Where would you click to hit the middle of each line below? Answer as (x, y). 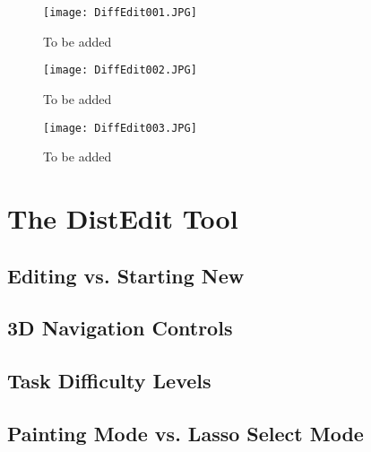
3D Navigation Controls (120, 328)
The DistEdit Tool (123, 217)
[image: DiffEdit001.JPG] (120, 13)
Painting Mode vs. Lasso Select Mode (185, 433)
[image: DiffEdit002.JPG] (120, 70)
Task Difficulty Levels (109, 381)
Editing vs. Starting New (126, 275)
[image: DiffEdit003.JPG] (120, 128)
